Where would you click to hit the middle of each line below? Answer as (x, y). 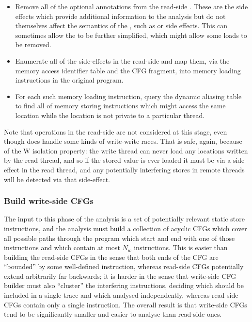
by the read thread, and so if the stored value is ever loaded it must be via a (118, 160)
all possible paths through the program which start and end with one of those (119, 238)
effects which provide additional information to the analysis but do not (120, 16)
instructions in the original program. (69, 80)
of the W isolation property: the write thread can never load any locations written (126, 150)
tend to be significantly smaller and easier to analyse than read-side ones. (113, 314)
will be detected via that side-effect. (57, 179)
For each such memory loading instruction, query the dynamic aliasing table (128, 96)
